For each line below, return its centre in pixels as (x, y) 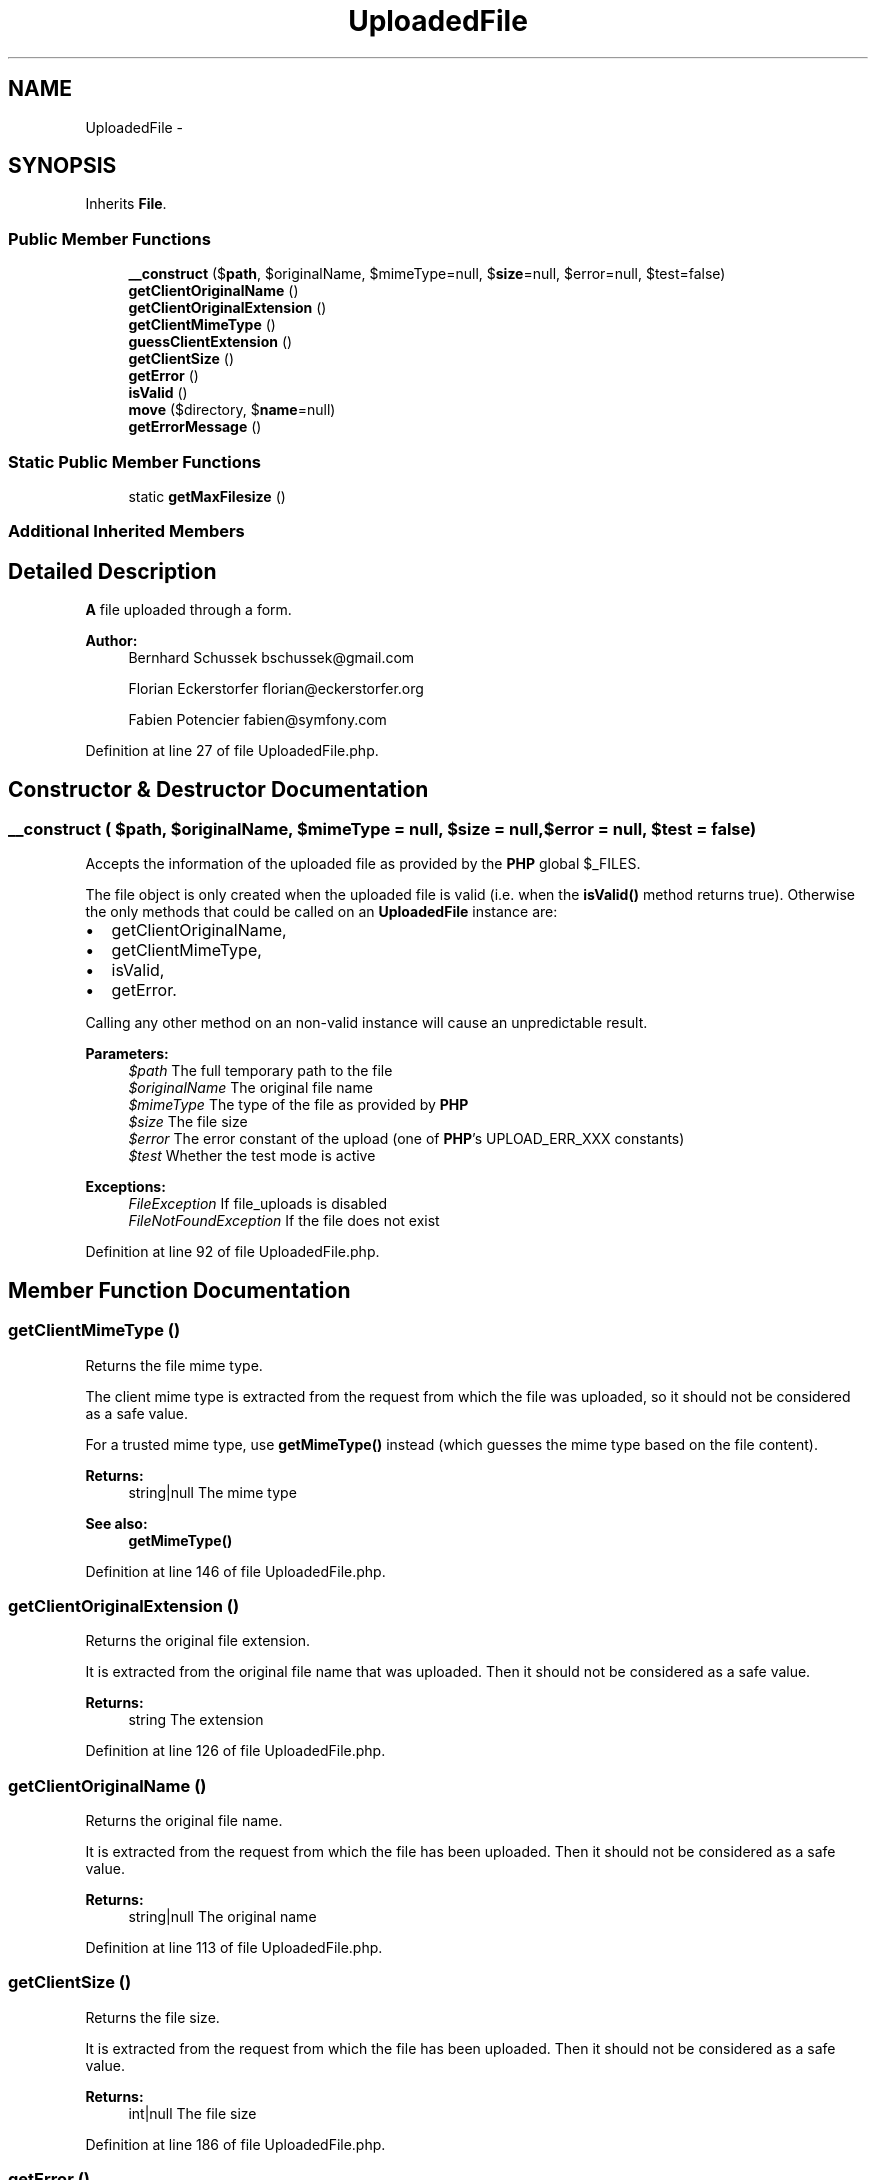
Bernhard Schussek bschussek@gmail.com (271, 658)
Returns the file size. (152, 2017)
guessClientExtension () (210, 342)
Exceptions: (125, 1187)
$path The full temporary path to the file (260, 1071)
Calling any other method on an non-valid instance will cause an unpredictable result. (366, 1023)
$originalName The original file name (250, 1088)
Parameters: (127, 1054)
